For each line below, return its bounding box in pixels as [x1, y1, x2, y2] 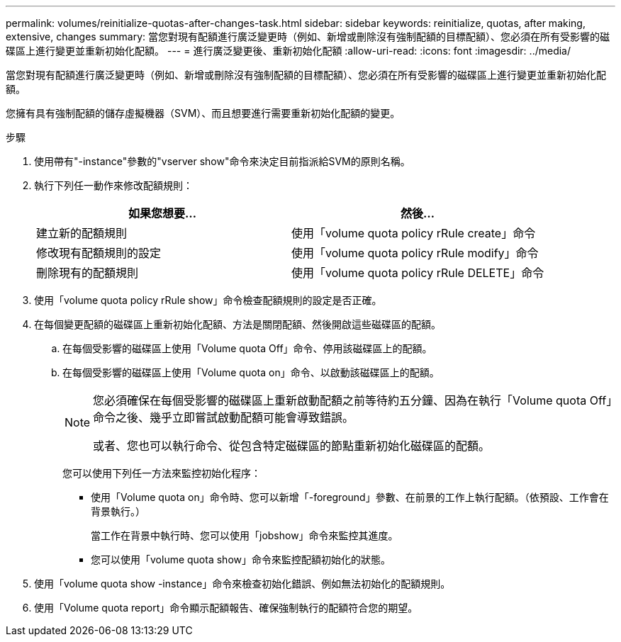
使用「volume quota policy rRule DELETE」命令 [291, 266, 544, 280]
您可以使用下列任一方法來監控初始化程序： [62, 467, 261, 479]
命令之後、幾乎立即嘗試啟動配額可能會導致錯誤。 [93, 410, 354, 424]
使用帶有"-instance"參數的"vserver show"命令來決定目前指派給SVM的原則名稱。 [34, 155, 410, 167]
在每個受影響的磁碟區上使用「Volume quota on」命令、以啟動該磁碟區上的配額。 [62, 366, 440, 378]
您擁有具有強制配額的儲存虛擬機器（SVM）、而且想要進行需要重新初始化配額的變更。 [6, 107, 401, 119]
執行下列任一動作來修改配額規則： [34, 179, 193, 191]
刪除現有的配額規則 [36, 266, 139, 280]
